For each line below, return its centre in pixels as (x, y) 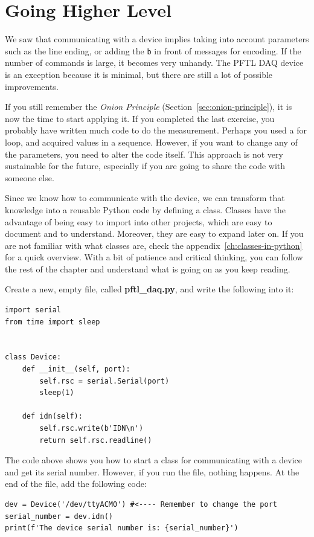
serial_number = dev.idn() (59, 516)
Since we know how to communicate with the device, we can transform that (145, 198)
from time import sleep (53, 322)
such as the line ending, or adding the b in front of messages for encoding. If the (153, 50)
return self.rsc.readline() (96, 440)
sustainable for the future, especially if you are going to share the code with (145, 166)
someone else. (30, 177)
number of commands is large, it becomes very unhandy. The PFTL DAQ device (154, 63)
